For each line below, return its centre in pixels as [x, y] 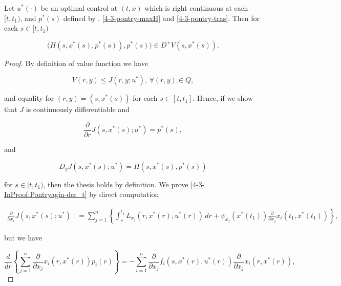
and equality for [29, 98]
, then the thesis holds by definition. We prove [116, 184]
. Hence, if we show [223, 98]
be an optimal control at [79, 8]
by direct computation [124, 194]
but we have [23, 237]
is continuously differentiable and [78, 109]
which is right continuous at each [196, 8]
